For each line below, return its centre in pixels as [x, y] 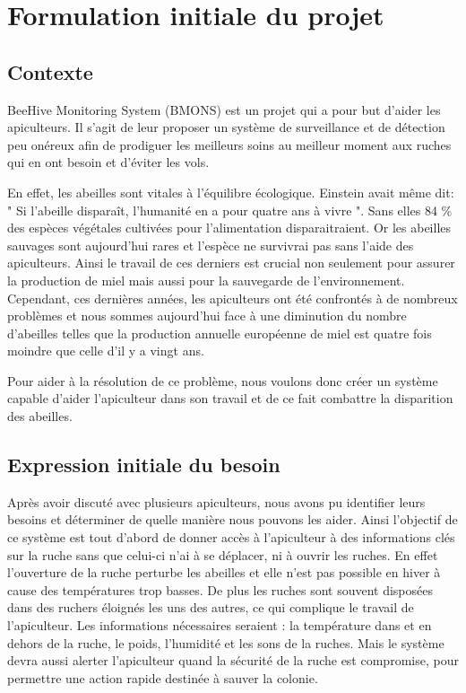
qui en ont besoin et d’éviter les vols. [108, 162]
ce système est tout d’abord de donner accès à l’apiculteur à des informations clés [231, 537]
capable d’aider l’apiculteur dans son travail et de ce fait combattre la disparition [230, 398]
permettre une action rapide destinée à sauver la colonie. [163, 677]
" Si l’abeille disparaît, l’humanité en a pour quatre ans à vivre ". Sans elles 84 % [230, 210]
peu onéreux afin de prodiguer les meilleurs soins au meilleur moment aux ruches [229, 144]
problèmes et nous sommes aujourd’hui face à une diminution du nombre [207, 316]
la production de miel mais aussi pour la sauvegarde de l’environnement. [206, 280]
